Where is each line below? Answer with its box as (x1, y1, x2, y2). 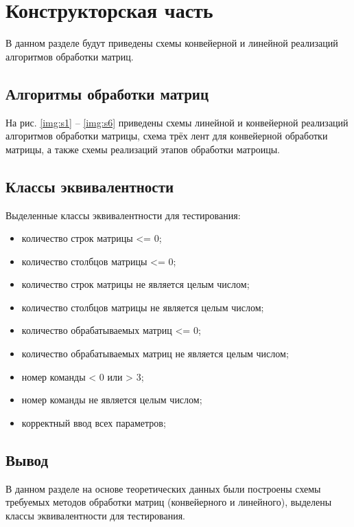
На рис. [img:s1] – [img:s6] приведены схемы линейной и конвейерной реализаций (5, 115, 349, 129)
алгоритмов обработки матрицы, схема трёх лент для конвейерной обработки (5, 128, 328, 143)
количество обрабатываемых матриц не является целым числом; (21, 346, 289, 361)
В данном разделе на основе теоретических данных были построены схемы (5, 481, 321, 495)
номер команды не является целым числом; (21, 392, 202, 407)
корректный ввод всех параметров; (21, 415, 166, 429)
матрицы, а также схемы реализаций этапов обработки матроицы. (5, 142, 280, 156)
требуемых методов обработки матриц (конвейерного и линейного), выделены (5, 495, 332, 509)
